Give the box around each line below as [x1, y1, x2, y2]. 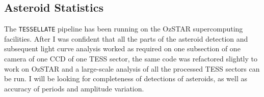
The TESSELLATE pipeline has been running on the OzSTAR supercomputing [4, 23, 243, 34]
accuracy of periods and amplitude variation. [4, 83, 144, 93]
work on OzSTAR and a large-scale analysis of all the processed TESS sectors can [4, 63, 260, 74]
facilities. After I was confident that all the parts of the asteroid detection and [4, 33, 248, 44]
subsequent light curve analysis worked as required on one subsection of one [4, 43, 241, 54]
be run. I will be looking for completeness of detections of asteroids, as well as [4, 73, 248, 84]
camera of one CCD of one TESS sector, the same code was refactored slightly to [4, 53, 257, 64]
